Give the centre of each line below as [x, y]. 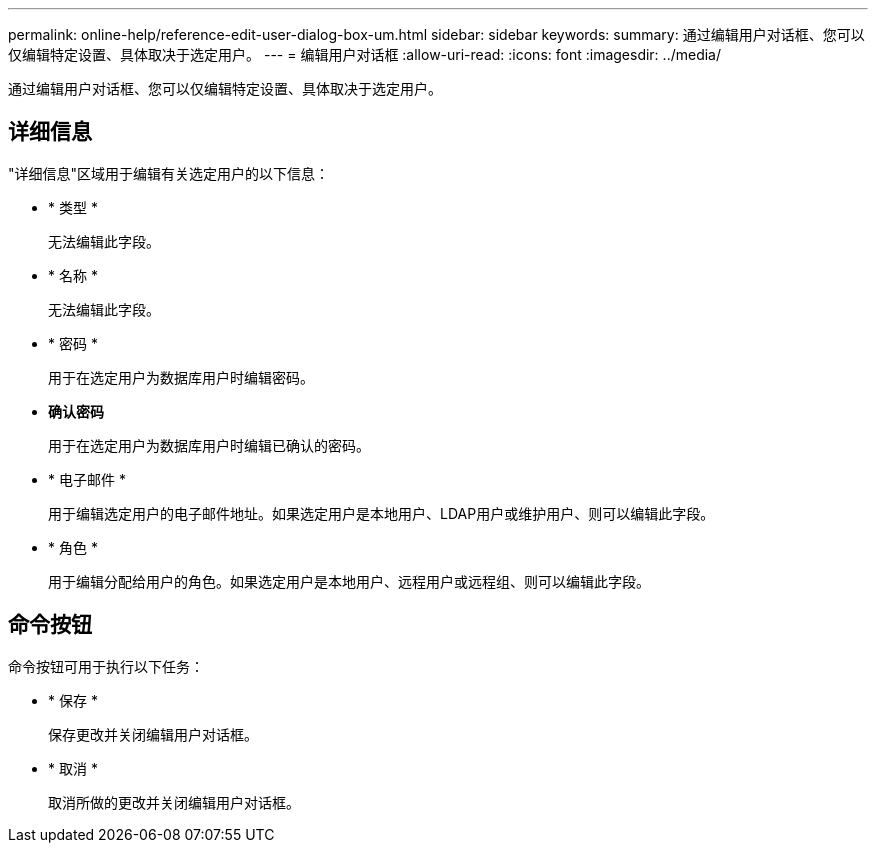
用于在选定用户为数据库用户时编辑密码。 [181, 377]
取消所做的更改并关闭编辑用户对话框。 [174, 802]
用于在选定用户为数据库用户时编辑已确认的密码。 [209, 445]
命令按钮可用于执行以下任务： [106, 666]
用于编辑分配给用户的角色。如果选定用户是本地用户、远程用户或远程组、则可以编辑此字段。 [349, 581]
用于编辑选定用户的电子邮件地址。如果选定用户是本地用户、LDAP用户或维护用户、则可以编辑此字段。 [381, 513]
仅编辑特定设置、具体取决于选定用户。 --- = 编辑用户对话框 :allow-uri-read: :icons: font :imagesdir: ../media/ [365, 54]
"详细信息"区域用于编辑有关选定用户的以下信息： [169, 173]
